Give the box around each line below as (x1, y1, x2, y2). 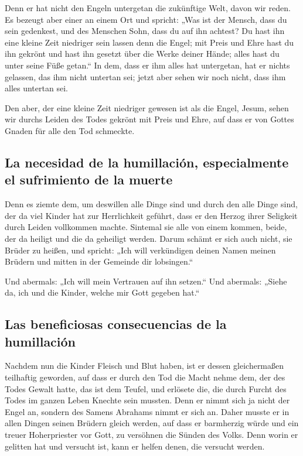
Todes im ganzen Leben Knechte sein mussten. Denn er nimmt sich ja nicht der (5, 394, 290, 406)
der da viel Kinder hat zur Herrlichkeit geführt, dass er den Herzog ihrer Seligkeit (5, 209, 298, 221)
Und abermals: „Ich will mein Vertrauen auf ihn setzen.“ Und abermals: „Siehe (5, 275, 287, 287)
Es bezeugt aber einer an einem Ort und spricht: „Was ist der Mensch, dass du (5, 13, 287, 25)
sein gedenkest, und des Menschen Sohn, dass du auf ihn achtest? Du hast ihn (5, 25, 285, 37)
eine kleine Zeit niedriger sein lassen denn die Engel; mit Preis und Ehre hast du (5, 36, 294, 48)
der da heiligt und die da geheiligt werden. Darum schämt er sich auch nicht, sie (5, 232, 292, 244)
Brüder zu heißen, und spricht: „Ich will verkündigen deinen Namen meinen (5, 244, 276, 256)
